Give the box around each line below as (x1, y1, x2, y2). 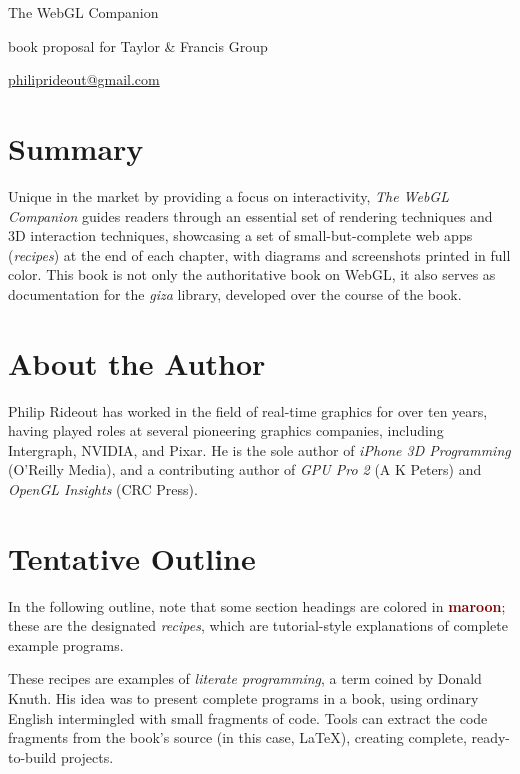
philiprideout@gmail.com (8, 69, 160, 90)
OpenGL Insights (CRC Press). (8, 478, 198, 499)
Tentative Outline (8, 537, 256, 578)
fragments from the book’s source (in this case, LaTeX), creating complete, (8, 727, 467, 748)
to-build (8, 746, 57, 767)
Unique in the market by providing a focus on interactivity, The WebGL (8, 185, 449, 206)
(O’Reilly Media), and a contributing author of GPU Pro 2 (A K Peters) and (8, 459, 482, 480)
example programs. (8, 634, 124, 655)
